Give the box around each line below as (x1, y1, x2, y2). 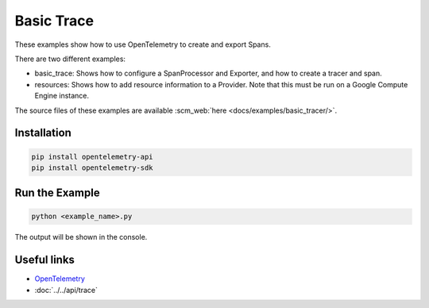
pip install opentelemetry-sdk (31, 163, 154, 172)
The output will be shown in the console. (14, 233, 148, 242)
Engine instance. (34, 91, 90, 101)
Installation (14, 126, 71, 140)
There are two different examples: (14, 54, 126, 64)
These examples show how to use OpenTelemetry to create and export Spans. (14, 40, 272, 49)
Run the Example (14, 187, 100, 200)
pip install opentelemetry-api (31, 152, 154, 161)
